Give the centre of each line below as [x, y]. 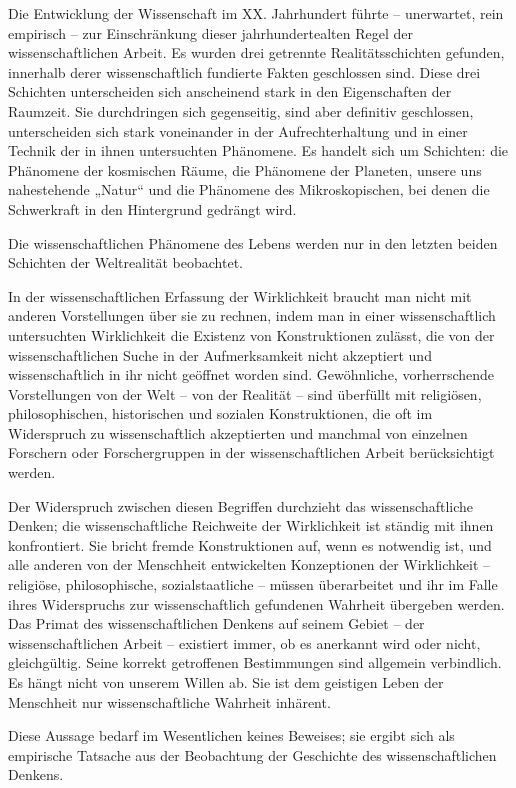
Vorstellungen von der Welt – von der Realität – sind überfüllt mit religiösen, [245, 393]
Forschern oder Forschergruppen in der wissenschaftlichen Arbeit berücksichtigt [251, 452]
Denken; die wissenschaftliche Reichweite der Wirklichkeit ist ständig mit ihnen [251, 525]
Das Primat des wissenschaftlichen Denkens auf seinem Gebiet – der [216, 623]
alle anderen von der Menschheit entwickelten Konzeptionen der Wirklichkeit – [249, 564]
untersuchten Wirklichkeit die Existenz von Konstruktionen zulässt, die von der [251, 334]
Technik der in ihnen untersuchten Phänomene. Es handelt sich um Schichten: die [258, 150]
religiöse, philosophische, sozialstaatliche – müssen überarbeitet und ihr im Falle [253, 584]
